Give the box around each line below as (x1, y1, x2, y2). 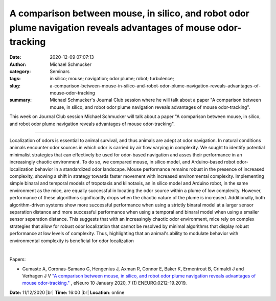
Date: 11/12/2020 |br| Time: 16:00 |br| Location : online (9, 289, 125, 295)
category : (9, 68, 31, 74)
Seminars (50, 68, 70, 74)
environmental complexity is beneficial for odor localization (9, 238, 134, 244)
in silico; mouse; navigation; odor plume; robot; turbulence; (50, 76, 174, 82)
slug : (9, 82, 20, 89)
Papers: (9, 256, 26, 263)
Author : (9, 61, 27, 67)
